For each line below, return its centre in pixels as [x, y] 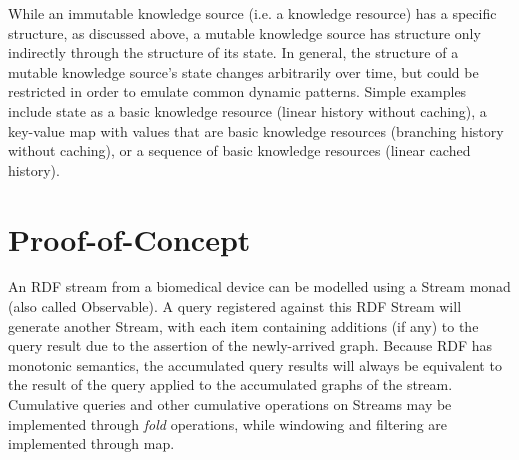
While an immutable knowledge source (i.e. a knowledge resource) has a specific [252, 13]
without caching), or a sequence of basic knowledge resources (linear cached [239, 150]
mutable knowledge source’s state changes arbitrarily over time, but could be [243, 71]
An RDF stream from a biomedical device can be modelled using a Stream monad [259, 286]
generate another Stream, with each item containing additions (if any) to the [243, 325]
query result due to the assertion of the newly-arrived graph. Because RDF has [250, 345]
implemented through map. [91, 443]
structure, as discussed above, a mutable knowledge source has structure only [244, 32]
